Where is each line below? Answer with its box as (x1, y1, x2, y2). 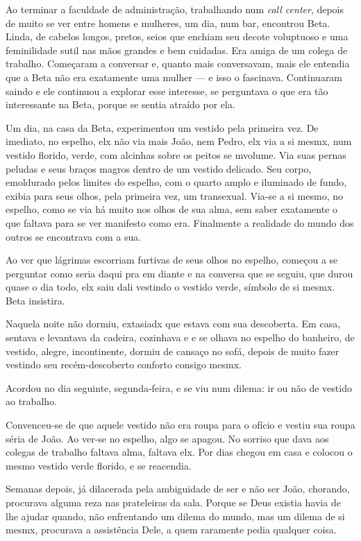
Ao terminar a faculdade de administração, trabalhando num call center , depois (6, 2, 344, 16)
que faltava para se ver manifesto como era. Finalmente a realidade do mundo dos (6, 215, 354, 230)
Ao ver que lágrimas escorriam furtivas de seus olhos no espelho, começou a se (6, 252, 338, 267)
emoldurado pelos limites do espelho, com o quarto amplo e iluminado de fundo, (6, 175, 347, 189)
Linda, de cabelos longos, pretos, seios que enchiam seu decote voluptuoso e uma (6, 29, 349, 44)
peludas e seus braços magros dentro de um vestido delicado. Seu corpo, (6, 161, 312, 175)
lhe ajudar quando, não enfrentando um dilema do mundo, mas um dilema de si (6, 508, 345, 523)
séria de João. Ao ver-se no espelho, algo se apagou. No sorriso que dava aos (6, 431, 329, 445)
